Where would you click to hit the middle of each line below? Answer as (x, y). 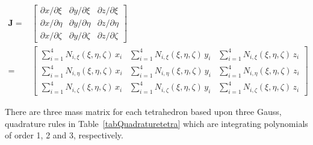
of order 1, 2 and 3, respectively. (64, 135)
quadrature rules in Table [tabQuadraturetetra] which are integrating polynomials (156, 123)
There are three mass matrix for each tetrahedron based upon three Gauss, (143, 112)
